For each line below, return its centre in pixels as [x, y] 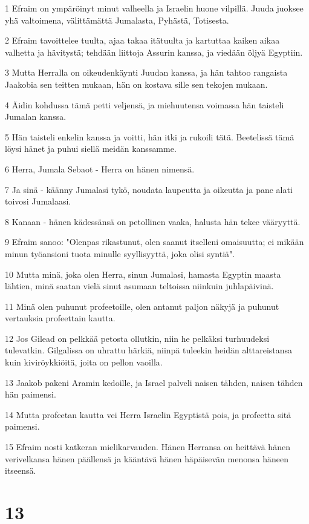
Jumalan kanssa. [36, 116]
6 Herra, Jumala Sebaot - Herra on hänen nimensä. [100, 169]
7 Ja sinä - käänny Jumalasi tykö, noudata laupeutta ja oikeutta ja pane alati [149, 189]
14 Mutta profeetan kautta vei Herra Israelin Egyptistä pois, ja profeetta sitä [148, 414]
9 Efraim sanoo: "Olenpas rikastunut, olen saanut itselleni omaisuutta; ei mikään [154, 242]
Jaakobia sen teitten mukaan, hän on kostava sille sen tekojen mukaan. [136, 84]
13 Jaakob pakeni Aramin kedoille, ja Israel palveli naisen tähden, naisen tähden [154, 382]
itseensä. [21, 470]
